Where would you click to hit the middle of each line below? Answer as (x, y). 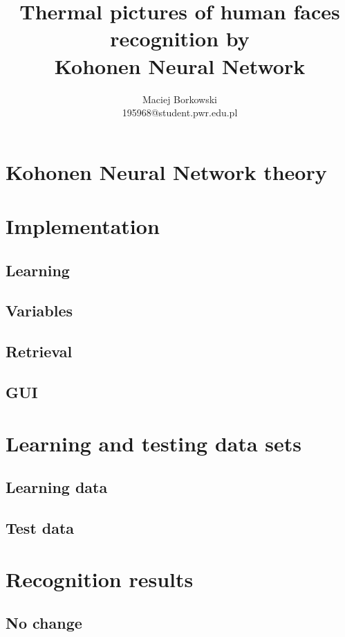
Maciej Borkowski (180, 99)
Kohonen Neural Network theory (166, 171)
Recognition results (100, 578)
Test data (40, 527)
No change (44, 623)
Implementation (83, 226)
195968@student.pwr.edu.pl (180, 113)
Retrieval (39, 351)
